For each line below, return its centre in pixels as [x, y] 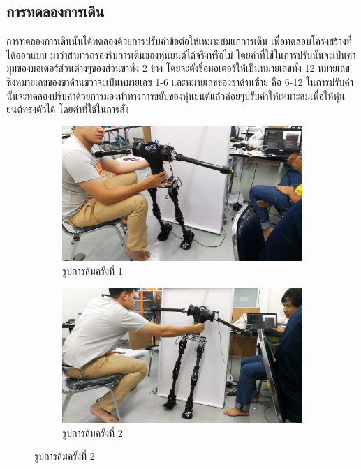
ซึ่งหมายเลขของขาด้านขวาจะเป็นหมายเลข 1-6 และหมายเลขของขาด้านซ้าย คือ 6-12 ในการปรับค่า [180, 81]
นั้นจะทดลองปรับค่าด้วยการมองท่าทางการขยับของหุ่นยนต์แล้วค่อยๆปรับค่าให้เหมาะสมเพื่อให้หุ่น [176, 95]
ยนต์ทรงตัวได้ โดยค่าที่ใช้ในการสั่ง [68, 109]
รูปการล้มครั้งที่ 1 [93, 270]
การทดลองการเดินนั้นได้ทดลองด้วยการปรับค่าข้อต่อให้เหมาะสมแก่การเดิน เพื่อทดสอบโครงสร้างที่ [179, 41]
